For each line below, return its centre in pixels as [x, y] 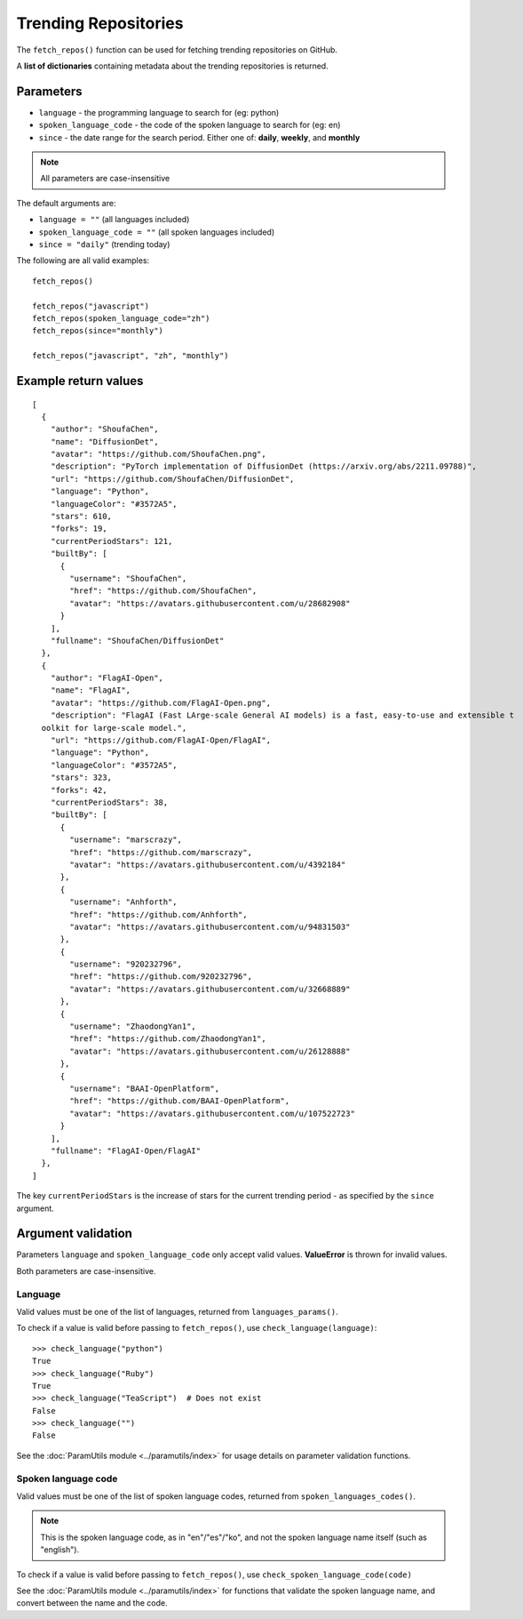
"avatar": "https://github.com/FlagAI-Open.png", [160, 703]
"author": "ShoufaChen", [104, 429]
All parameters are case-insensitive [105, 179]
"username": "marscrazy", [126, 840]
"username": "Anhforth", [123, 902]
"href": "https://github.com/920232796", [161, 977]
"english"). [60, 1550]
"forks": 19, [79, 529]
